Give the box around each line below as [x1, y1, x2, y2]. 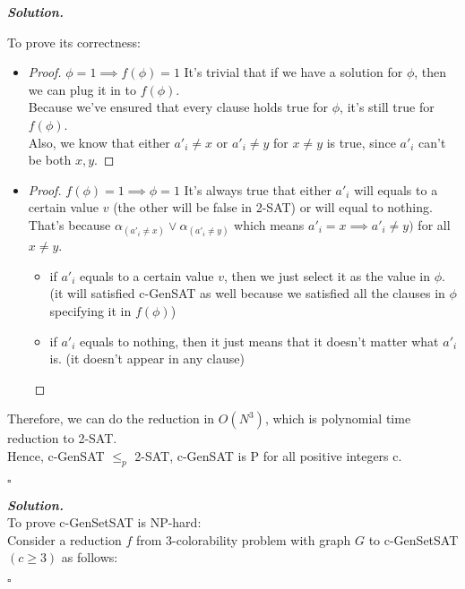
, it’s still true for [340, 98, 435, 116]
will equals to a [354, 180, 438, 199]
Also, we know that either [28, 132, 170, 151]
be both [28, 150, 72, 169]
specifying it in [49, 301, 132, 320]
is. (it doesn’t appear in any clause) [49, 349, 245, 368]
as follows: [61, 548, 118, 567]
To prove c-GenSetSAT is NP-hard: [7, 513, 202, 532]
